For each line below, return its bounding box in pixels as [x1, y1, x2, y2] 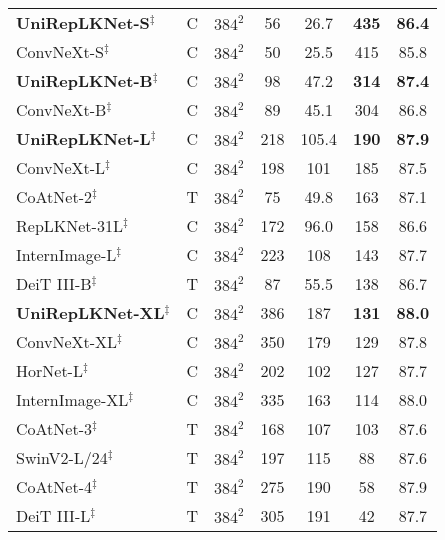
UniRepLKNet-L [16, 127, 151, 150]
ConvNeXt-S [16, 40, 105, 63]
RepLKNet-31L [16, 214, 123, 237]
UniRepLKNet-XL [16, 301, 165, 324]
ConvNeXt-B [16, 98, 107, 121]
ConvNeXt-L [16, 156, 106, 179]
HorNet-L [16, 359, 83, 382]
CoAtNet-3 [16, 417, 92, 440]
